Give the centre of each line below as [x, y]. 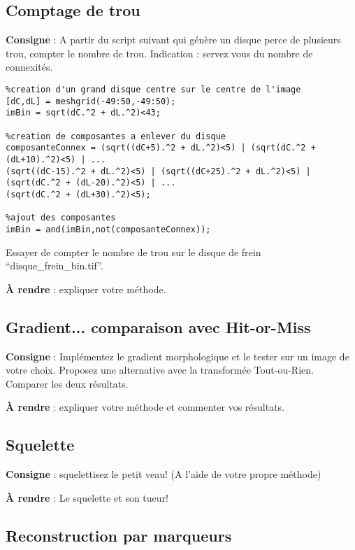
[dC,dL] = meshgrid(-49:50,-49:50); [91, 101]
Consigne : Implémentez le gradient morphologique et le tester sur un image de [177, 356]
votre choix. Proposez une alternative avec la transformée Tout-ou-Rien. [160, 370]
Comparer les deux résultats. [67, 383]
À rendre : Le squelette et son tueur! [87, 497]
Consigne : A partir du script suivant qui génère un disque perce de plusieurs [173, 40]
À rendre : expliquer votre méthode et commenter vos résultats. [145, 407]
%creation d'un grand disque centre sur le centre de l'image [153, 89]
